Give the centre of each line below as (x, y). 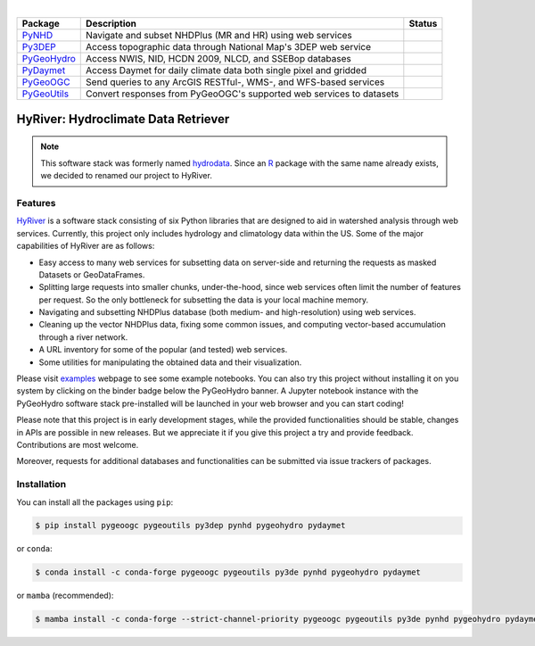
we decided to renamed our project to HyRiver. (127, 176)
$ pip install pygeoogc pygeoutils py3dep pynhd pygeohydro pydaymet (190, 526)
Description (111, 24)
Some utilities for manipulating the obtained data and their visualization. (170, 362)
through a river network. (83, 337)
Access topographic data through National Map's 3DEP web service (229, 47)
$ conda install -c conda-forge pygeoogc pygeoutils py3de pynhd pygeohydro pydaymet (228, 572)
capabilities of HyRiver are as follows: (86, 246)
